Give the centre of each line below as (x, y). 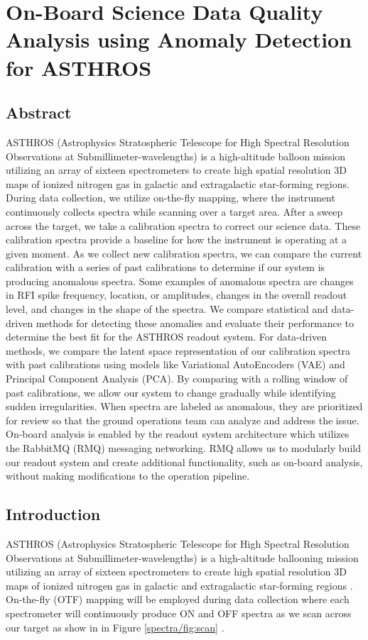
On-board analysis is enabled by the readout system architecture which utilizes (178, 434)
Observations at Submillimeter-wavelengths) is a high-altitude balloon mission (176, 156)
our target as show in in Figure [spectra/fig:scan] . (115, 627)
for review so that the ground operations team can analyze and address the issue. (183, 420)
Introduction (53, 514)
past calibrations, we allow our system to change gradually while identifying (171, 392)
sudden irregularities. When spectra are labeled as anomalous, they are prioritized (184, 406)
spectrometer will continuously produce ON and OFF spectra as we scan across (179, 613)
